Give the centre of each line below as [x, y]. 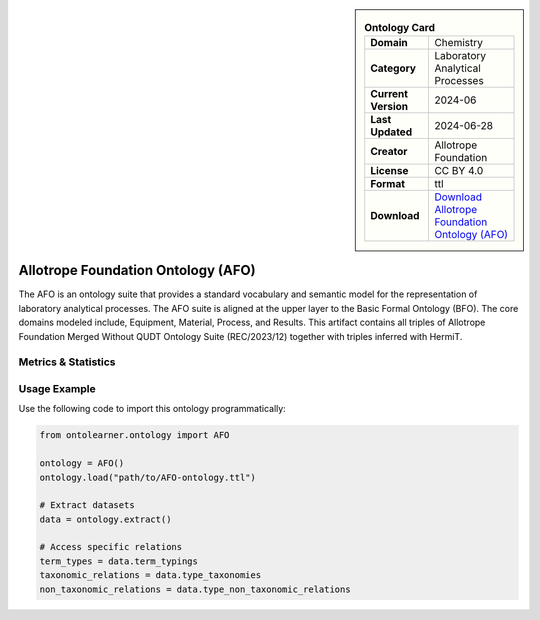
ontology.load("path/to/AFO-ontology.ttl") [148, 477]
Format [387, 184]
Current [389, 94]
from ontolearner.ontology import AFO [134, 435]
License [389, 171]
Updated [391, 132]
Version [389, 107]
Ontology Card [399, 28]
